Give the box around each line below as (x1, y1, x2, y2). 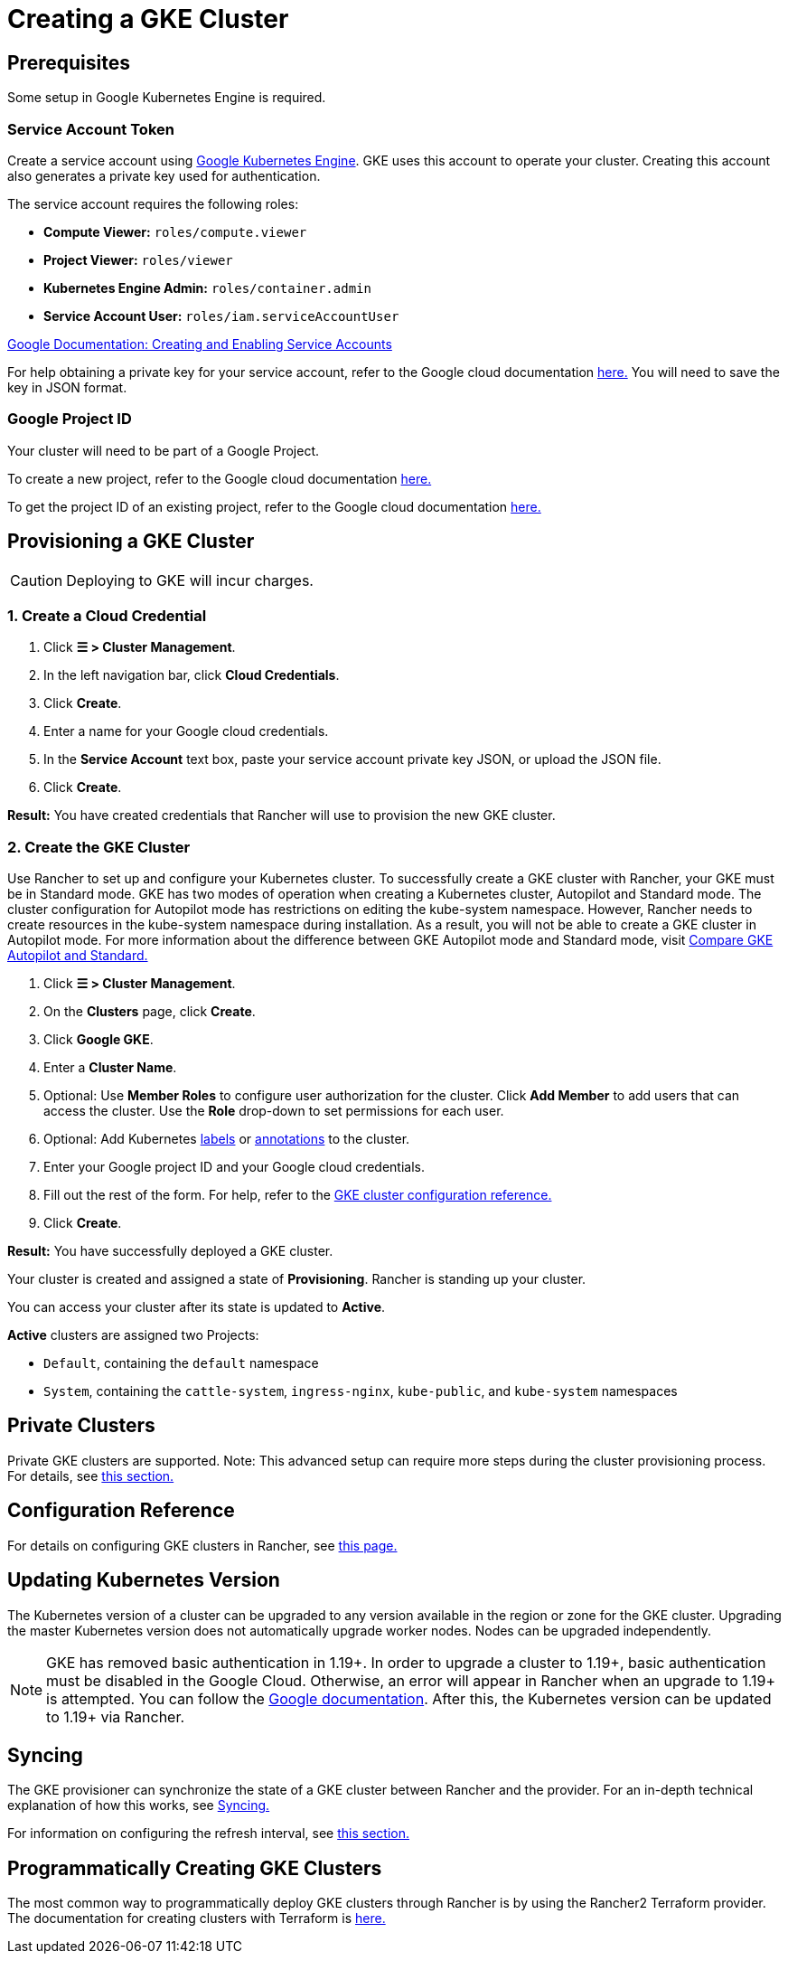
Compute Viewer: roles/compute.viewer (43, 223, 307, 240)
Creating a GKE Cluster (7, 4, 289, 34)
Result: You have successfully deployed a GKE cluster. (7, 1243, 333, 1259)
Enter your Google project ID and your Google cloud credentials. (43, 1159, 426, 1175)
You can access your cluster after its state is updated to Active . (7, 1299, 386, 1315)
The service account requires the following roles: (7, 195, 299, 212)
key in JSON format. (7, 379, 127, 395)
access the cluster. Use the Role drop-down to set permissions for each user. (43, 1103, 504, 1119)
